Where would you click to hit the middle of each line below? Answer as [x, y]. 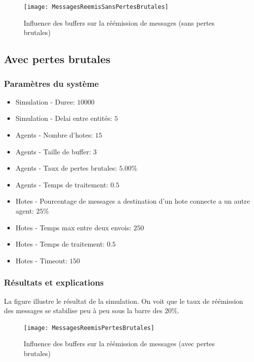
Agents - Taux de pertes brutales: [66, 168]
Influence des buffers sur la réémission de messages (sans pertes [119, 22]
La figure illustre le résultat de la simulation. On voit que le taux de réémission [124, 301]
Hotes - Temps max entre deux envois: [73, 227]
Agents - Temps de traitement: [62, 184]
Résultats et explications [54, 282]
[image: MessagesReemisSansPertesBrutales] [96, 7]
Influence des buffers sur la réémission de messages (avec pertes [119, 344]
